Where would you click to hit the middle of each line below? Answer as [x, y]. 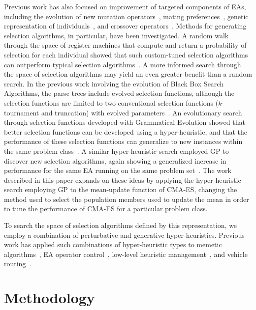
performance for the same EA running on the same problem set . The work [118, 170]
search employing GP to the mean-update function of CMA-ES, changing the [121, 189]
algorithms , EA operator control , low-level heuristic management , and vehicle [126, 254]
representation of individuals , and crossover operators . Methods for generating [125, 26]
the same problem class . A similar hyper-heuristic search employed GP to [116, 151]
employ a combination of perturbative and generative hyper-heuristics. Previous [124, 235]
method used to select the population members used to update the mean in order [127, 199]
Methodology [49, 297]
